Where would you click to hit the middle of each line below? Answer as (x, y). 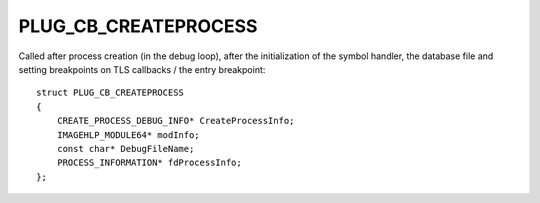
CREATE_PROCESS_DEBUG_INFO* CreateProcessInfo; (175, 121)
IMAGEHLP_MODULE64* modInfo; (128, 134)
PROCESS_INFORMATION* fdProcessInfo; (149, 163)
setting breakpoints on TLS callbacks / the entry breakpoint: (142, 69)
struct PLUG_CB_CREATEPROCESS (110, 93)
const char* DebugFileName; (125, 148)
